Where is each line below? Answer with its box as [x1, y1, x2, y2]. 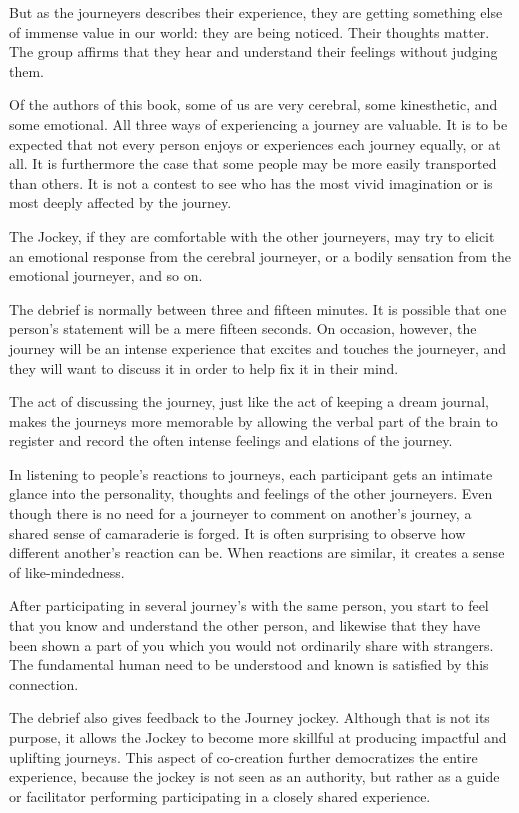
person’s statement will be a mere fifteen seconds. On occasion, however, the [9, 318, 477, 339]
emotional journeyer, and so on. [9, 265, 203, 286]
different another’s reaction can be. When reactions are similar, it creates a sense [9, 542, 505, 563]
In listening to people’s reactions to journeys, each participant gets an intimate [9, 463, 493, 484]
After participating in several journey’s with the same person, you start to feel [9, 595, 489, 616]
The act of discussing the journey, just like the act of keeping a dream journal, [9, 391, 489, 412]
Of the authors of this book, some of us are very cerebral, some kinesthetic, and [9, 94, 498, 115]
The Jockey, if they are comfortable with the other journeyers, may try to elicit [9, 225, 495, 246]
